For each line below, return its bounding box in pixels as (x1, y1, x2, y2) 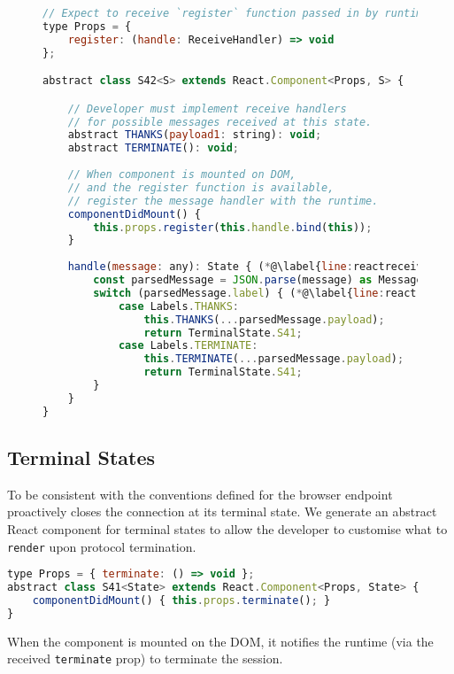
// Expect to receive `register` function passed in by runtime (42, 7, 429, 19)
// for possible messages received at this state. (67, 115, 373, 128)
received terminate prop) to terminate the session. (7, 649, 283, 668)
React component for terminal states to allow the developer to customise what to (7, 520, 448, 538)
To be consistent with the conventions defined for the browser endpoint (7, 484, 393, 503)
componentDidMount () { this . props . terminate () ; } (32, 594, 331, 608)
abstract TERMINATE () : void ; (67, 142, 239, 155)
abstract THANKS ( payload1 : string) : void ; (67, 128, 322, 142)
